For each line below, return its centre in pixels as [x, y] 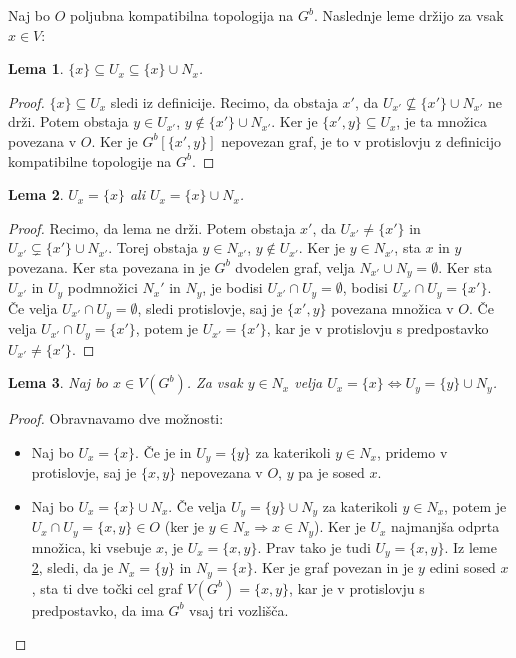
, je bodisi [232, 287]
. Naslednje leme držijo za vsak [409, 15]
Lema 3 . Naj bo [58, 382]
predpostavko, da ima [97, 609]
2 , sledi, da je [72, 567]
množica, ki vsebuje [91, 546]
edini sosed [462, 567]
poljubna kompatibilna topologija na [182, 15]
